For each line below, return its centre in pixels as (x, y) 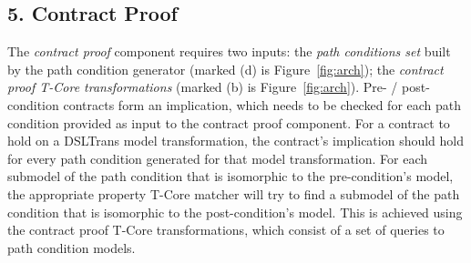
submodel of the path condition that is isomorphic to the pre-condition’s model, (230, 176)
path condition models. (72, 247)
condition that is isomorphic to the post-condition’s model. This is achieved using (235, 212)
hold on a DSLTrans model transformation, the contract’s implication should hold (236, 141)
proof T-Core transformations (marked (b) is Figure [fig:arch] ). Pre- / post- (219, 87)
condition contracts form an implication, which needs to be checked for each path (235, 104)
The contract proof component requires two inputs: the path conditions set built (229, 51)
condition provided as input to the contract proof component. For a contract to (229, 122)
